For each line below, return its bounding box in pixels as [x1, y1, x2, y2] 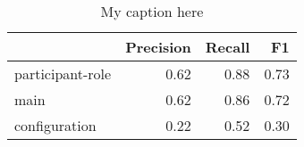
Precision [125, 37, 191, 57]
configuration [14, 115, 97, 135]
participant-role [14, 63, 112, 84]
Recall [205, 37, 250, 57]
